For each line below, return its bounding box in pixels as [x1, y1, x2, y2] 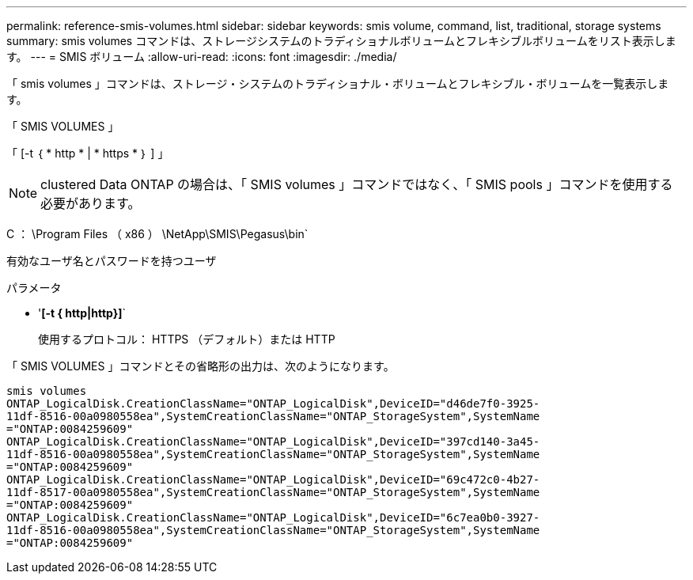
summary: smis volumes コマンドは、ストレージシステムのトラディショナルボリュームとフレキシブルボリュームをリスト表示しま [6, 34, 676, 47]
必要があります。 [40, 195, 141, 211]
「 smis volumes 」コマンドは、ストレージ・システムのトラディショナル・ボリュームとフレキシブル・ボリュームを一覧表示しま [6, 77, 669, 90]
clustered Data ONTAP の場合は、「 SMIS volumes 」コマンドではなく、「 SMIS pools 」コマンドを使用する [40, 176, 673, 192]
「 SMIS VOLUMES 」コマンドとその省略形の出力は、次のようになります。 [6, 359, 395, 373]
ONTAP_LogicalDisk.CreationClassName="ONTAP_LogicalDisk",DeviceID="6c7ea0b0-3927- [6, 511, 540, 524]
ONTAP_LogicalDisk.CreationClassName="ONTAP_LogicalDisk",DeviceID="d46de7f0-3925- [6, 397, 540, 410]
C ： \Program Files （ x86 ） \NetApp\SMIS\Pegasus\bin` [6, 227, 309, 241]
